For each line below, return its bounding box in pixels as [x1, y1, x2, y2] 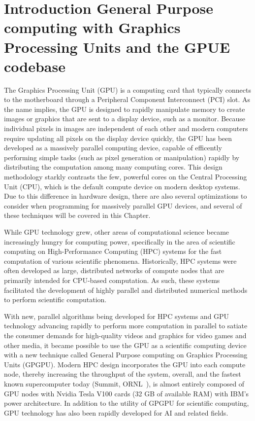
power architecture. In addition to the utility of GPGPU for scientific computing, [4, 398, 249, 408]
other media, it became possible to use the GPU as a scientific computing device [4, 340, 247, 350]
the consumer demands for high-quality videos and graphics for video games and [4, 330, 247, 340]
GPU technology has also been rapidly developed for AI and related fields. [4, 407, 228, 418]
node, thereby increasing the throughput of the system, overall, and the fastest [4, 369, 241, 379]
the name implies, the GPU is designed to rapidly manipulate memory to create [4, 104, 245, 114]
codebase [4, 56, 65, 76]
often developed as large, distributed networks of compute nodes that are [4, 265, 224, 276]
